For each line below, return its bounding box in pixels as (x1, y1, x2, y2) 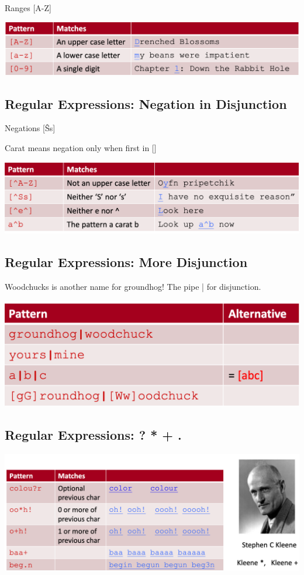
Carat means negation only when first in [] (5, 142, 157, 154)
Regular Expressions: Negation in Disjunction (5, 94, 287, 112)
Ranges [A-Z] (5, 2, 51, 13)
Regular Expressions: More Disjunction (5, 253, 248, 271)
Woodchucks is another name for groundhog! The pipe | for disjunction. (5, 280, 261, 292)
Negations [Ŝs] (5, 122, 56, 134)
